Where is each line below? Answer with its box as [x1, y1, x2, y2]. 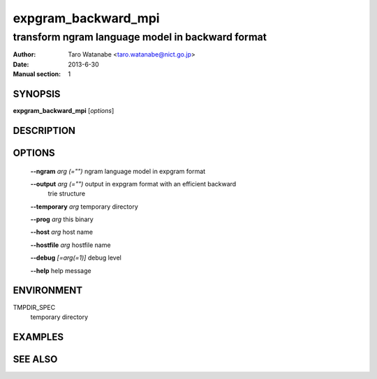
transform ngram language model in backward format [13, 31, 267, 43]
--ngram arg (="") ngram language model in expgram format [30, 167, 206, 175]
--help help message [30, 266, 91, 275]
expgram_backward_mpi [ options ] [13, 107, 114, 115]
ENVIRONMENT [13, 285, 83, 297]
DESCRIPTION [13, 124, 76, 136]
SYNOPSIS [13, 88, 61, 100]
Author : [13, 50, 36, 59]
